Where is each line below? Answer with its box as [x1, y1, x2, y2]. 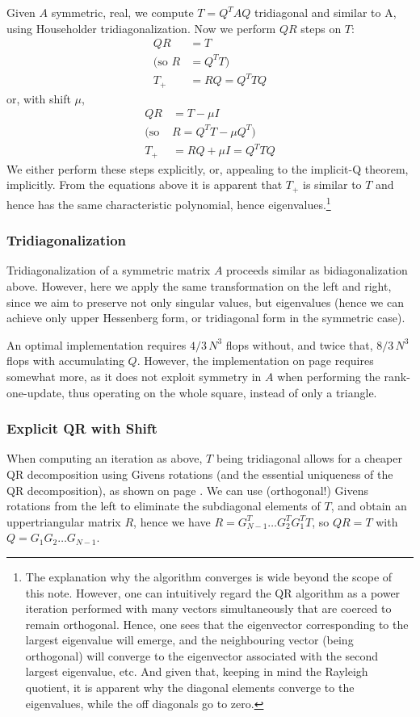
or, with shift [6, 90, 71, 107]
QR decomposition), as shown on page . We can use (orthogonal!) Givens [6, 481, 368, 498]
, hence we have [133, 513, 211, 530]
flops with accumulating [6, 352, 124, 369]
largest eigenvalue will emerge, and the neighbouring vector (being [25, 631, 354, 648]
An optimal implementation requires [6, 336, 187, 353]
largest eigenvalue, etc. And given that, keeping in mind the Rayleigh [25, 663, 368, 680]
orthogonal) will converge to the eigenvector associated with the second [25, 647, 379, 664]
